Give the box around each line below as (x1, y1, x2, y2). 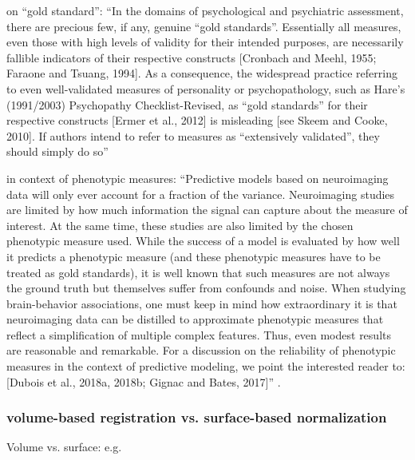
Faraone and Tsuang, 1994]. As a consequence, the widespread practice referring (6, 65, 397, 81)
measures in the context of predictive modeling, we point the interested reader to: (6, 358, 405, 375)
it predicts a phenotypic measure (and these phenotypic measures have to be (6, 248, 381, 264)
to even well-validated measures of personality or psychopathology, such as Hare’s (6, 80, 405, 97)
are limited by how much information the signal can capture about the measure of (6, 201, 408, 218)
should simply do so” (6, 143, 109, 160)
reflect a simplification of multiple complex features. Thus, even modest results (6, 326, 391, 343)
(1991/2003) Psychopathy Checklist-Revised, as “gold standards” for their (6, 96, 368, 113)
